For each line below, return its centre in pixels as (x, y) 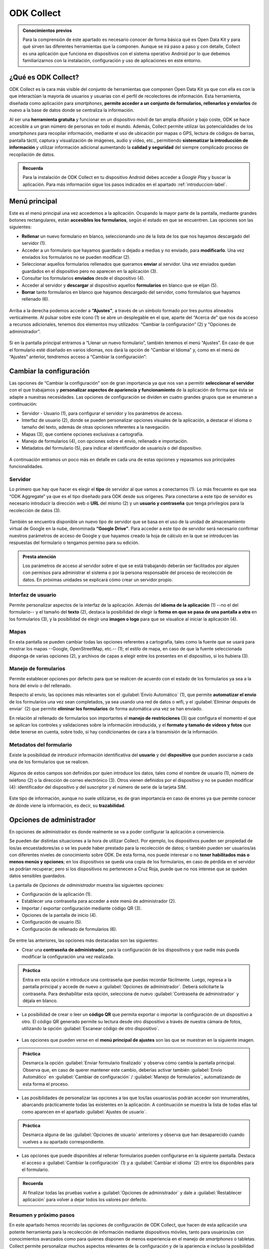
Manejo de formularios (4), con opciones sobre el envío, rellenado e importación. (105, 441)
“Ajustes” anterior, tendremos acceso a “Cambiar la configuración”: (78, 357)
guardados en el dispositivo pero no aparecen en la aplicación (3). (90, 271)
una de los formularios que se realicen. (49, 761)
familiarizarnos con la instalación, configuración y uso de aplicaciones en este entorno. (112, 60)
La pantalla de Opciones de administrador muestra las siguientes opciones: (87, 885)
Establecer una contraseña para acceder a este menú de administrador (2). (99, 901)
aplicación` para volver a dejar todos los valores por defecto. (85, 1200)
